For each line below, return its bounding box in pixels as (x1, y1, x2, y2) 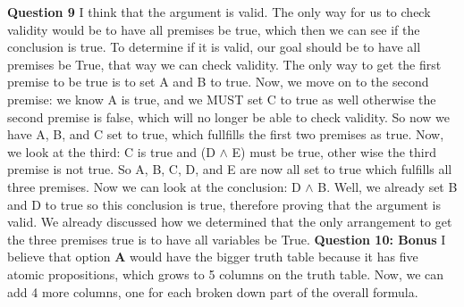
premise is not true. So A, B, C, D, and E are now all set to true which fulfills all (7, 160, 452, 178)
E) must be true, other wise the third (232, 142, 436, 161)
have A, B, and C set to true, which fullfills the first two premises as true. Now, (7, 125, 444, 144)
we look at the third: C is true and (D (7, 142, 215, 161)
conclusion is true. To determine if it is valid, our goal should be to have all (7, 37, 421, 56)
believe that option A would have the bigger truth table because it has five (7, 247, 418, 266)
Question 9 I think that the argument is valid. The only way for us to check (7, 3, 431, 21)
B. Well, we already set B (317, 177, 458, 195)
